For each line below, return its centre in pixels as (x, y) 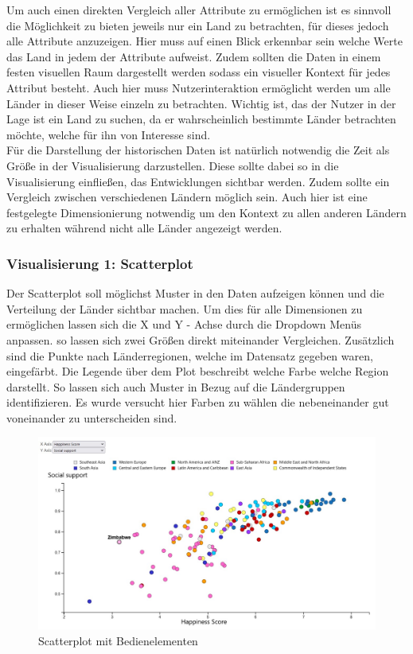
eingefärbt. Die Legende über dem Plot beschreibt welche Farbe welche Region (198, 371)
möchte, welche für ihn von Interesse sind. (109, 134)
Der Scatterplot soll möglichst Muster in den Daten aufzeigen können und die (195, 293)
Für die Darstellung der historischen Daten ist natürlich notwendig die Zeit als (198, 150)
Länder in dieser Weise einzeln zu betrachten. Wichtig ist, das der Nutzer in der (201, 103)
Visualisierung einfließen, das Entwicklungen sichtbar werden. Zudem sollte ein (198, 181)
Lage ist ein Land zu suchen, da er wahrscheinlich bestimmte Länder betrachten (201, 119)
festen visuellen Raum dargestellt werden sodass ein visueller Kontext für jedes (199, 72)
